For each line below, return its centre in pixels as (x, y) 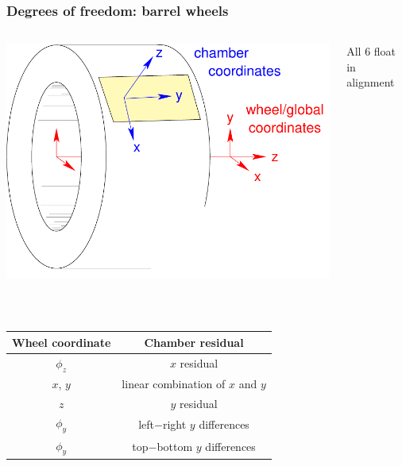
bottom (175, 447)
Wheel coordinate (62, 342)
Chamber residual (194, 342)
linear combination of (174, 383)
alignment (371, 82)
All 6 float (371, 51)
